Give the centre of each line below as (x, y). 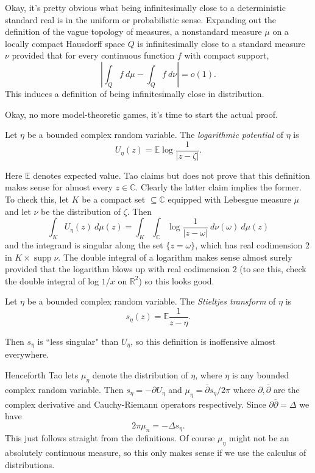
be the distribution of (81, 211)
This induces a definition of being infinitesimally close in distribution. (135, 93)
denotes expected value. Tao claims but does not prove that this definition (172, 175)
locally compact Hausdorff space (65, 43)
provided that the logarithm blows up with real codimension (117, 269)
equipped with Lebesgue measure (229, 199)
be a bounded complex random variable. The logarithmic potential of (155, 135)
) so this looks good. (176, 280)
